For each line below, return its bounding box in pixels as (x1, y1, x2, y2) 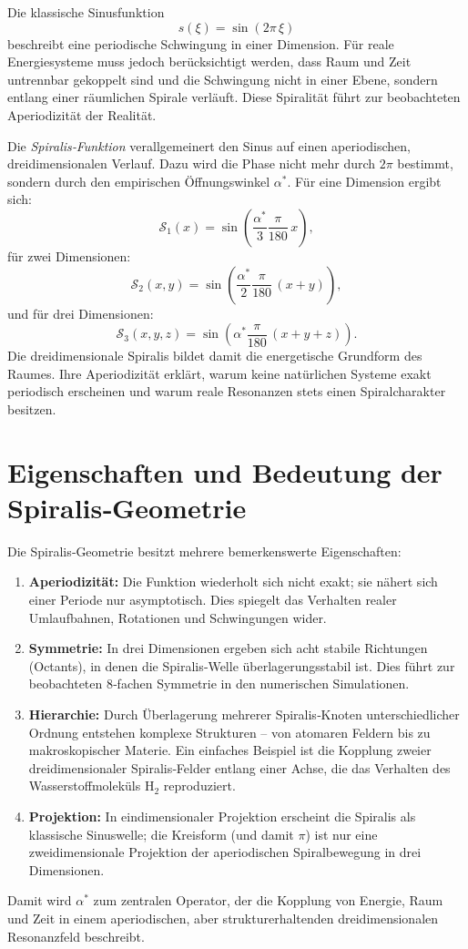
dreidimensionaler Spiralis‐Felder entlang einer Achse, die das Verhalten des (28, 758, 451, 777)
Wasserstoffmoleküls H (28, 776, 155, 795)
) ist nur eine (305, 824, 378, 843)
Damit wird (7, 891, 72, 910)
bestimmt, (397, 154, 453, 173)
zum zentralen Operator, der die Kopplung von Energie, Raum (93, 891, 443, 910)
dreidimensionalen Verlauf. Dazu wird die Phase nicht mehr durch (7, 154, 376, 173)
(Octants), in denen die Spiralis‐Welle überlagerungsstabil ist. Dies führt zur (28, 656, 455, 675)
